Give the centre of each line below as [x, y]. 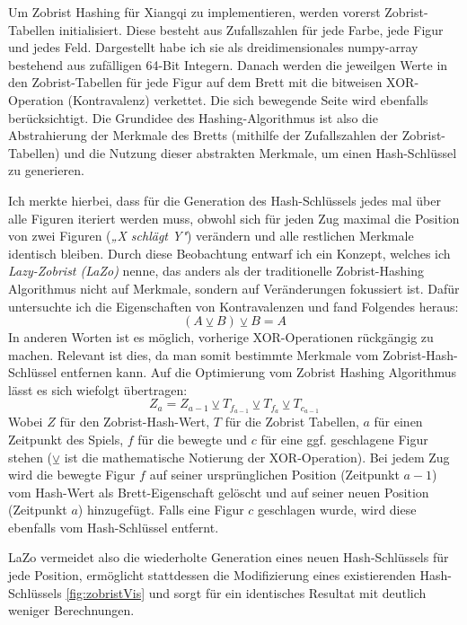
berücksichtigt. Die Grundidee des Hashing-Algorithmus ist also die [193, 117]
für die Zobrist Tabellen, [292, 422]
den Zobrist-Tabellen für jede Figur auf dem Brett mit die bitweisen [195, 82]
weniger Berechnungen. [71, 610]
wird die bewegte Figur [72, 475]
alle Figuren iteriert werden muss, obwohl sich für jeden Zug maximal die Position [234, 218]
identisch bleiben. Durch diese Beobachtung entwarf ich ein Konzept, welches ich [229, 253]
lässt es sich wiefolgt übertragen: [98, 389]
